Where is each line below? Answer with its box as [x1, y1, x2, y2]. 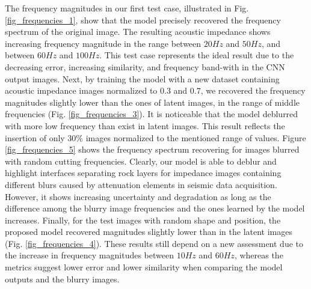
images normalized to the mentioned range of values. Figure [85, 131, 306, 144]
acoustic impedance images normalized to [5, 84, 158, 97]
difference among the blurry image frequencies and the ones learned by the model [5, 202, 305, 214]
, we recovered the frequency [200, 84, 306, 97]
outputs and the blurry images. [5, 272, 120, 285]
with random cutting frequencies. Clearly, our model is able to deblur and [5, 154, 277, 167]
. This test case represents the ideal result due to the [99, 49, 294, 61]
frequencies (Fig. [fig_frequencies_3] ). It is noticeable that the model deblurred [5, 108, 298, 120]
